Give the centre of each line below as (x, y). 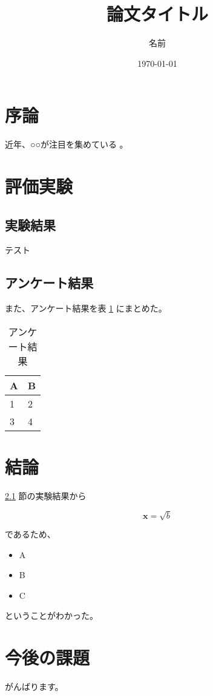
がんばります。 (34, 687)
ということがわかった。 (51, 616)
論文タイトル (157, 14)
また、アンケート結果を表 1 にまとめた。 (86, 308)
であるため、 (30, 534)
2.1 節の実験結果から (46, 495)
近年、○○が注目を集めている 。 (67, 144)
